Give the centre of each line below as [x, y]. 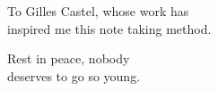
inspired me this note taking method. [109, 28]
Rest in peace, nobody [69, 58]
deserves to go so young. [74, 75]
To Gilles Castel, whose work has [98, 11]
